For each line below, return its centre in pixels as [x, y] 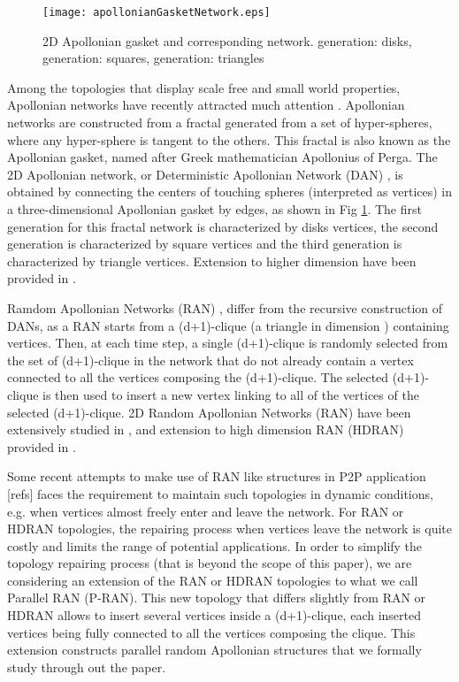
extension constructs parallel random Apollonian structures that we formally [214, 650]
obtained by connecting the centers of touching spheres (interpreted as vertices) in [230, 192]
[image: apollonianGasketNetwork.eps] [157, 12]
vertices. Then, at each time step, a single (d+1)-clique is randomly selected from [228, 343]
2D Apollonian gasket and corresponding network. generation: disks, [227, 40]
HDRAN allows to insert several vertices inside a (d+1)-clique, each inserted [214, 615]
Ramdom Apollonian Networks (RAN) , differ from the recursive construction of [225, 307]
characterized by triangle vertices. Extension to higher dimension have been [212, 261]
